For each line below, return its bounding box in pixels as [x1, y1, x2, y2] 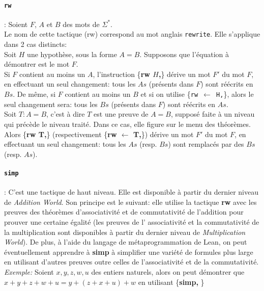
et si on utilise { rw [140, 89, 198, 99]
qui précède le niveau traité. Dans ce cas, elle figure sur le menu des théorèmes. [4, 118, 251, 129]
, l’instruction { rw [93, 68, 150, 79]
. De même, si [13, 89, 56, 99]
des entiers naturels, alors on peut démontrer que [91, 266, 245, 277]
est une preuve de [94, 109, 149, 119]
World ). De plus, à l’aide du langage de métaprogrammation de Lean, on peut [4, 236, 247, 247]
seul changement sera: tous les [4, 98, 98, 109]
